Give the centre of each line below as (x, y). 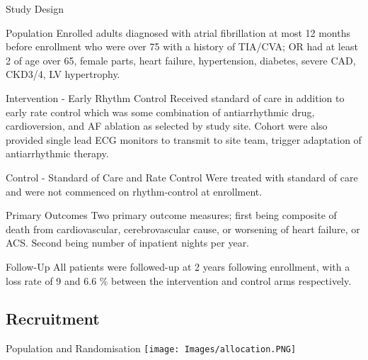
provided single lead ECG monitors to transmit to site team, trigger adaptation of (184, 139)
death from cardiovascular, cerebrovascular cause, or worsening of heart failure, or (183, 229)
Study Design (35, 9)
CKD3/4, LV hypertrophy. (63, 74)
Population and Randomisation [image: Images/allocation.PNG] (151, 348)
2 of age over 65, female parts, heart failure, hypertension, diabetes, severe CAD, (181, 60)
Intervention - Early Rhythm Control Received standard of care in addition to (175, 97)
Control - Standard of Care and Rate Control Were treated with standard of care (182, 177)
